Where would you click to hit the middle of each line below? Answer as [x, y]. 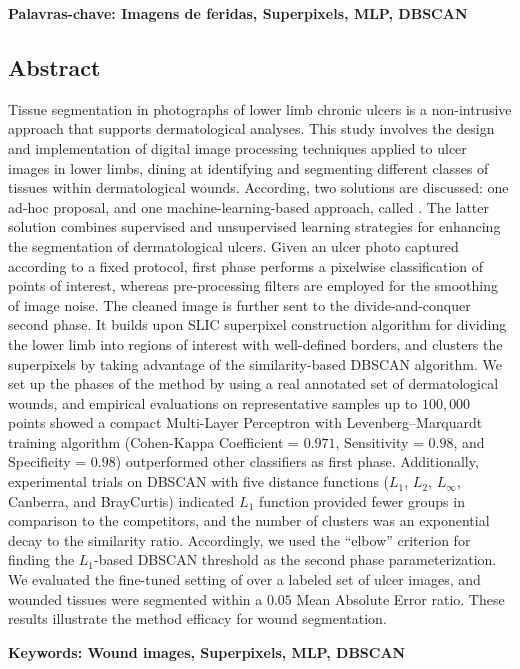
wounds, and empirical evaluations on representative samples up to [213, 402]
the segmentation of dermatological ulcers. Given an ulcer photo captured [233, 245]
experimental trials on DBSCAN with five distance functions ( [199, 481]
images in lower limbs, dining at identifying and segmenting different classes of [248, 167]
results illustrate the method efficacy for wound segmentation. [197, 618]
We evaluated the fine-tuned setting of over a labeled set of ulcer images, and [244, 579]
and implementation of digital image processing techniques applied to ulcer [237, 147]
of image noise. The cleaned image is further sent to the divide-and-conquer [239, 304]
